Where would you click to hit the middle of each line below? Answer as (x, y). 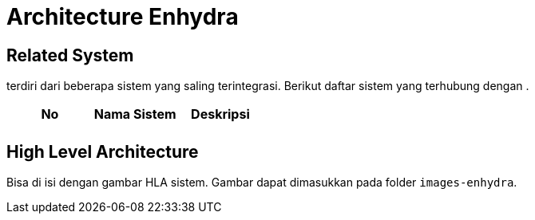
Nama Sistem (135, 114)
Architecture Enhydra (123, 17)
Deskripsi (220, 114)
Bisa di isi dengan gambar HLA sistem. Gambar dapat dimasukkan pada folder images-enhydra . (262, 183)
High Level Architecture (103, 151)
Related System (70, 55)
